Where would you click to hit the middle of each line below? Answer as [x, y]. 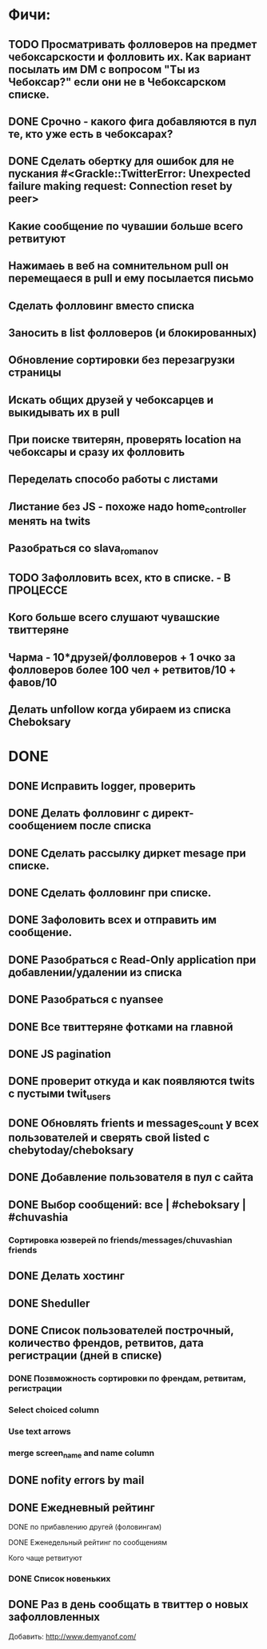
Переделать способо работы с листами [113, 480]
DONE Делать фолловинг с [79, 814]
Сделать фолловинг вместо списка [101, 306]
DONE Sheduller [49, 1303]
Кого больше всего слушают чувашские [114, 617]
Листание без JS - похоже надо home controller [128, 508]
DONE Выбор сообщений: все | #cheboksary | [127, 1205]
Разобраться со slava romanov [83, 550]
